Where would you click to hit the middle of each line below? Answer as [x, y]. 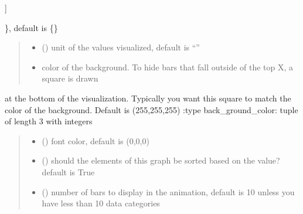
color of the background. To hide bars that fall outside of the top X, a [168, 67]
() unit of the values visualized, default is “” [121, 47]
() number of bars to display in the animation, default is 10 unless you [168, 191]
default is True [68, 171]
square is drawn [70, 78]
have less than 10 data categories [101, 203]
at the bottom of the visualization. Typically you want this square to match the [148, 98]
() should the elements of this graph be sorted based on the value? [161, 160]
